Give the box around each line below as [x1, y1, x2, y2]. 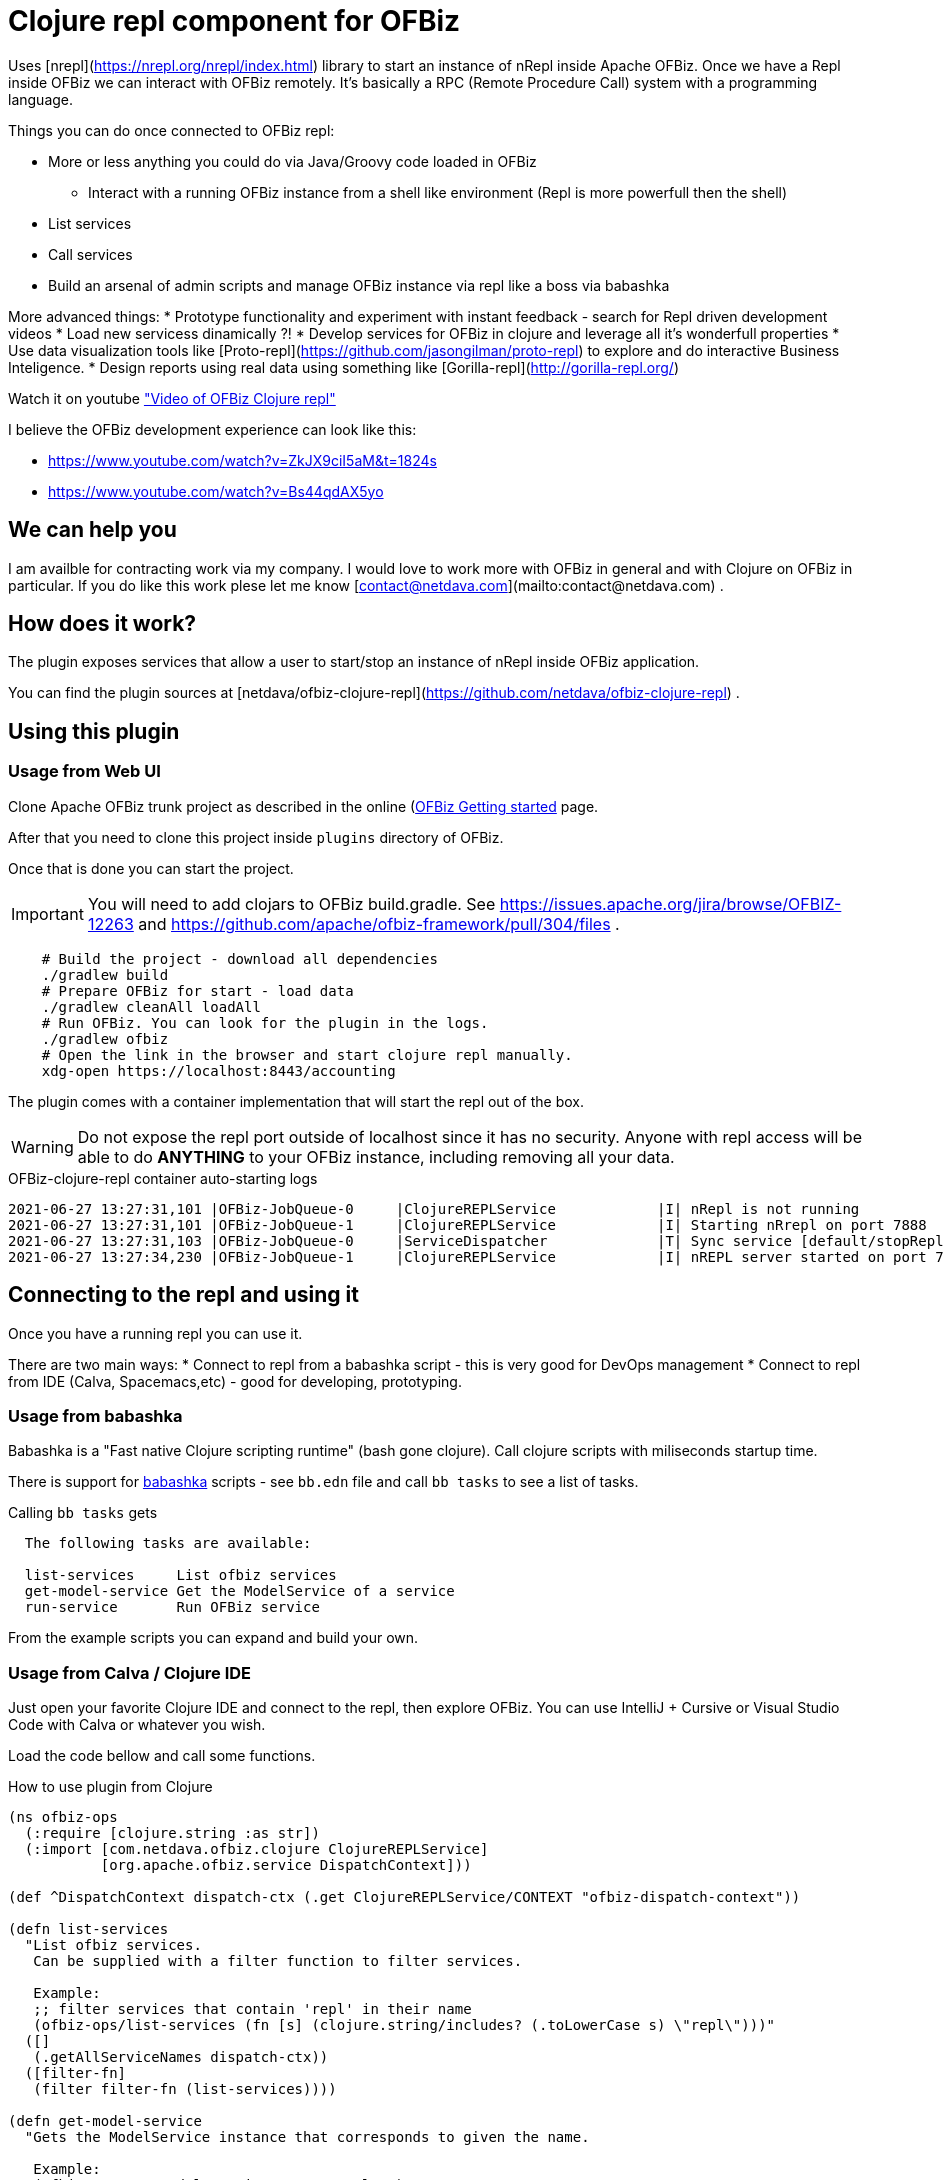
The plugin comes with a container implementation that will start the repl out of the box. [8, 1092, 584, 1110]
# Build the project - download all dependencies [41, 950, 438, 967]
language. [8, 90, 74, 108]
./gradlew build [41, 966, 169, 983]
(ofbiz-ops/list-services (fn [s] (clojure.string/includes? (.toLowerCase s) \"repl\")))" [33, 2017, 776, 2033]
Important [11, 903, 84, 924]
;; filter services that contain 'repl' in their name [33, 2001, 472, 2017]
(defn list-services [8, 1921, 169, 1937]
